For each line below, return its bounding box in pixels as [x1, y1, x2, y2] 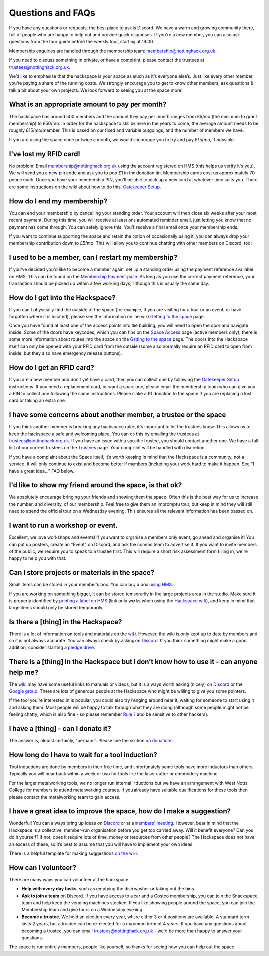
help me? [9, 668, 38, 676]
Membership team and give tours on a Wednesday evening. [21, 907, 144, 913]
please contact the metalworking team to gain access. [9, 794, 121, 800]
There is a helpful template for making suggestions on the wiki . [9, 850, 138, 856]
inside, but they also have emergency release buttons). [9, 350, 122, 356]
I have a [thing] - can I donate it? [9, 724, 112, 733]
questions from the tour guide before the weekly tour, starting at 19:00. [9, 39, 154, 45]
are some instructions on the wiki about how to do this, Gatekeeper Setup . [9, 184, 161, 190]
